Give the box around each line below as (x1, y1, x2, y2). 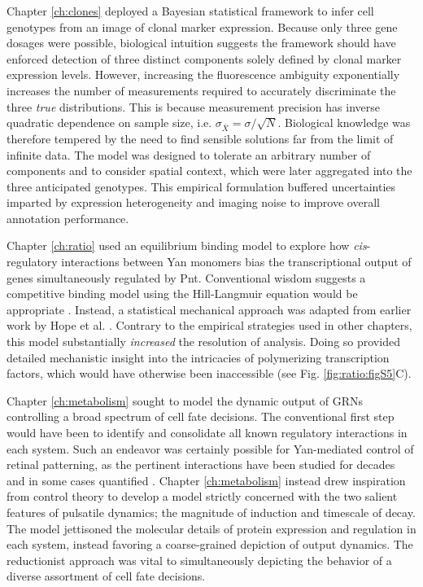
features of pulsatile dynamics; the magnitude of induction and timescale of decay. (7, 503, 416, 520)
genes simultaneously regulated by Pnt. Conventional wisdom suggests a (7, 269, 366, 286)
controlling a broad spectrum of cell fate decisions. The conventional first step (7, 408, 395, 425)
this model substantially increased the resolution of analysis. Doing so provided (7, 333, 400, 350)
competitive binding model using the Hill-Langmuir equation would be (7, 285, 358, 302)
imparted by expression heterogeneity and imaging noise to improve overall (7, 194, 380, 211)
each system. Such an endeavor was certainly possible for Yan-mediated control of (7, 440, 414, 457)
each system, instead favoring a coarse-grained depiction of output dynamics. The (7, 536, 413, 553)
